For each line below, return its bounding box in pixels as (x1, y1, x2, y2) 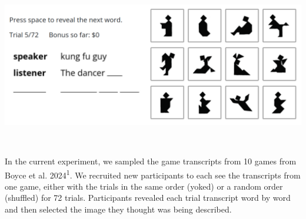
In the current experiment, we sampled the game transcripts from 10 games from (5, 154, 297, 167)
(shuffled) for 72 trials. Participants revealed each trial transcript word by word (5, 191, 291, 204)
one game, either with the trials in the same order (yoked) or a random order (5, 180, 283, 192)
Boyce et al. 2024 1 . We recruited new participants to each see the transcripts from (5, 167, 301, 181)
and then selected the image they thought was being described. (5, 203, 232, 215)
